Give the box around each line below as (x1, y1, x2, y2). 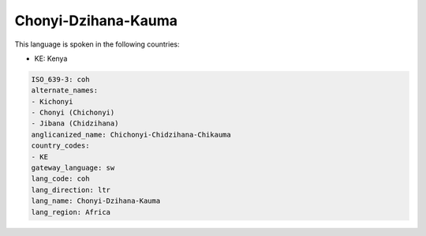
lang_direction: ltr (31, 185, 110, 194)
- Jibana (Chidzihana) (31, 119, 119, 128)
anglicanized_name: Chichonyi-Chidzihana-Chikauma (31, 130, 232, 139)
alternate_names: (31, 86, 99, 95)
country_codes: (31, 141, 90, 150)
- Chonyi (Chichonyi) (31, 108, 115, 118)
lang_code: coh (31, 174, 90, 183)
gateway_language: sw (31, 163, 115, 173)
